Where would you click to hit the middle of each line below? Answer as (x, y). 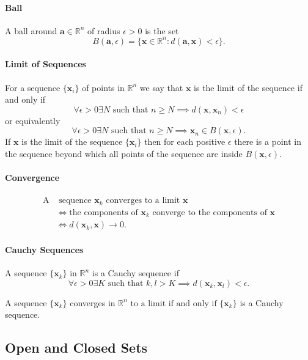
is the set (162, 30)
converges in (93, 302)
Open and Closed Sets (76, 347)
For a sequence (33, 87)
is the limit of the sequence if (248, 87)
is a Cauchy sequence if (135, 273)
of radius (104, 30)
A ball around (31, 30)
